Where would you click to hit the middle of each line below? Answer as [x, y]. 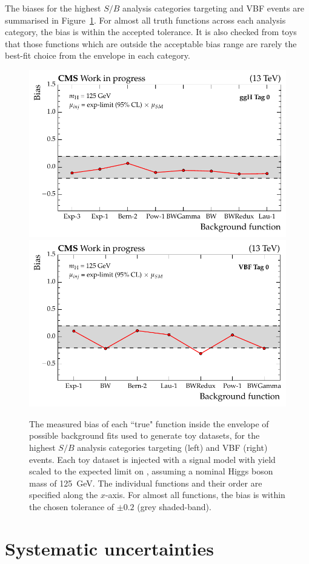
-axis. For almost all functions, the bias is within [195, 495]
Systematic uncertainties [109, 548]
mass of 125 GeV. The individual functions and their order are [146, 483]
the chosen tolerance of [72, 506]
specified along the [64, 495]
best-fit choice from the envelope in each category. [98, 55]
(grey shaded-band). [174, 506]
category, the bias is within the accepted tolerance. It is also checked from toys [151, 32]
